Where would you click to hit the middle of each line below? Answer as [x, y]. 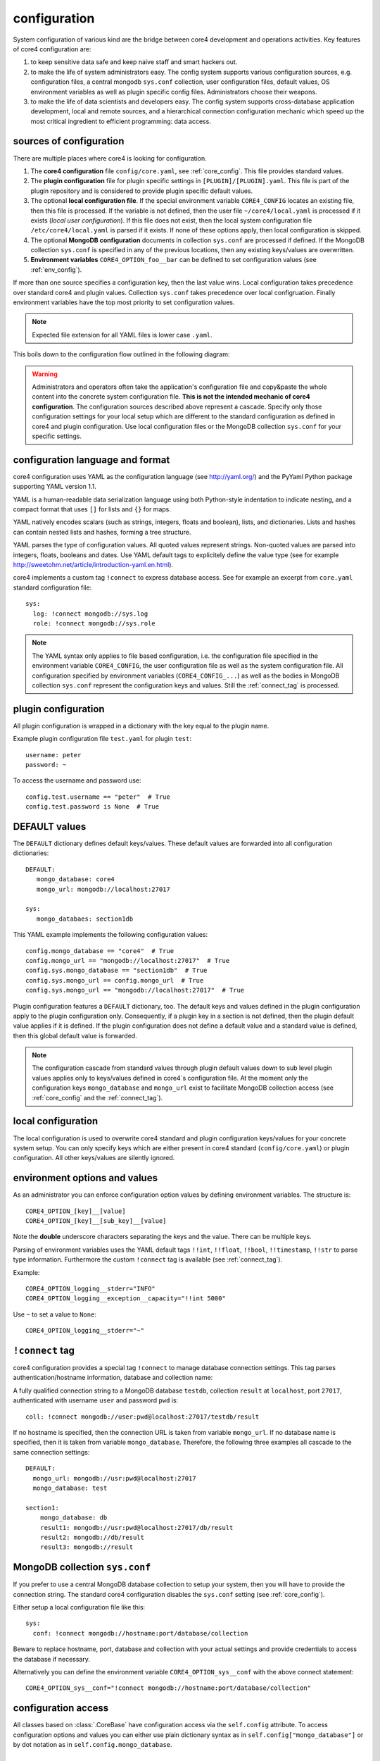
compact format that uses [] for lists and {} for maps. [92, 509]
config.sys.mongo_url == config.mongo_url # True [115, 980]
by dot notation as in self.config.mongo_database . [93, 1745]
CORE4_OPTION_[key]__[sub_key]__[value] [96, 1221]
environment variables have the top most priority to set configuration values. [124, 302]
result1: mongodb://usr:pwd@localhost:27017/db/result [137, 1527]
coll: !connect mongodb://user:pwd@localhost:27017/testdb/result [142, 1417]
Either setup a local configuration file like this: [79, 1607]
